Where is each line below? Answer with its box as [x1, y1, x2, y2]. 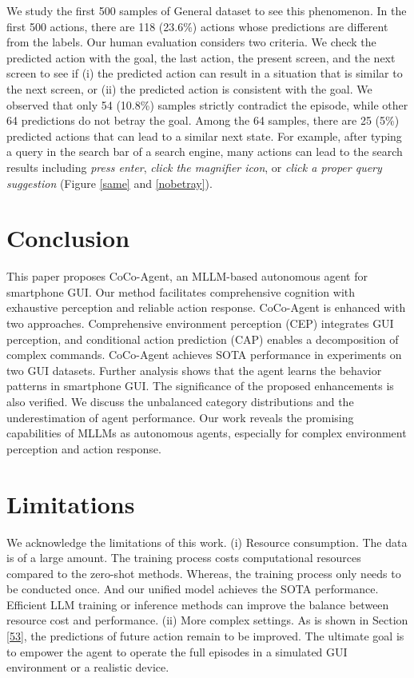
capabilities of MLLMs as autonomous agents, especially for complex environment [6, 425, 407, 441]
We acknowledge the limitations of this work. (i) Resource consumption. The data [6, 533, 408, 550]
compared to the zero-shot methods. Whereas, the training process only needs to [6, 564, 401, 581]
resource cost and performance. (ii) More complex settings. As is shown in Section [6, 612, 408, 628]
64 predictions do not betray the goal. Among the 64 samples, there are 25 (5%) [6, 112, 400, 129]
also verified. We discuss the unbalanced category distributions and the [6, 393, 354, 409]
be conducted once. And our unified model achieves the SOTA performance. [6, 580, 379, 597]
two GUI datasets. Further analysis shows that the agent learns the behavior [6, 361, 382, 378]
